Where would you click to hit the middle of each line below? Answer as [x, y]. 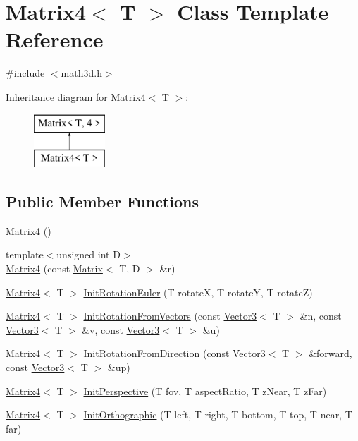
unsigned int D [88, 254]
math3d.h [81, 73]
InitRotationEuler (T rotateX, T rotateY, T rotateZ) [198, 292]
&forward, [331, 353]
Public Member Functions [102, 201]
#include [25, 73]
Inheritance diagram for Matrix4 [76, 96]
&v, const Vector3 [121, 329]
